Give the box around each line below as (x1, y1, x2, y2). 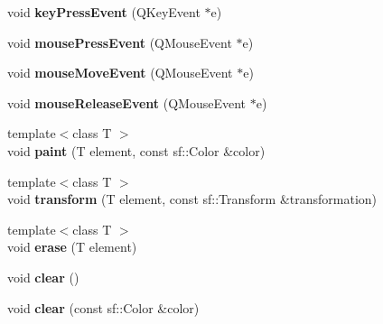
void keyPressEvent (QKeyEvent (7, 3, 201, 21)
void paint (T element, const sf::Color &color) (7, 141, 266, 160)
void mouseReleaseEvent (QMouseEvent (7, 93, 247, 112)
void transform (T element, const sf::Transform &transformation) (7, 190, 378, 208)
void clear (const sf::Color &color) (7, 298, 200, 317)
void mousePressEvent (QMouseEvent (7, 32, 232, 51)
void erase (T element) (7, 237, 137, 256)
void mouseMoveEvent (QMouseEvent (7, 63, 233, 82)
